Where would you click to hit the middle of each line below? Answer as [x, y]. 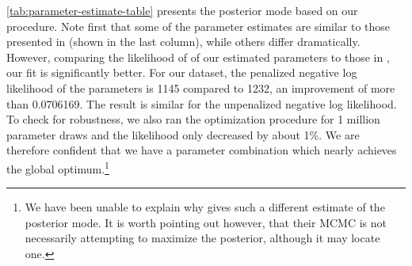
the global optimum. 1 [58, 167]
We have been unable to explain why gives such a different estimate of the [205, 207]
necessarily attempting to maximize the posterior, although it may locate [202, 238]
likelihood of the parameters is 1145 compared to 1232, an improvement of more [201, 87]
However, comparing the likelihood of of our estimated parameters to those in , [198, 57]
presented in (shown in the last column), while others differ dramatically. [183, 42]
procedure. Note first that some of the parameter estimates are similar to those [198, 26]
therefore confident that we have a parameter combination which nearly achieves [202, 150]
